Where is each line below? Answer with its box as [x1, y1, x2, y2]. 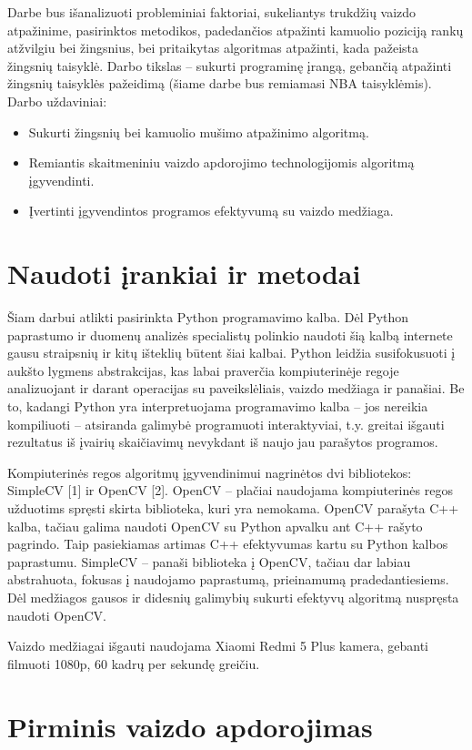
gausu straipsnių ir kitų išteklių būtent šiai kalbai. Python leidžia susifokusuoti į [7, 343, 456, 362]
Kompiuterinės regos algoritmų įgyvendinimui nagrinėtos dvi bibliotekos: [7, 462, 412, 481]
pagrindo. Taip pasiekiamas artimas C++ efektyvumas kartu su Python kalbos [7, 534, 448, 553]
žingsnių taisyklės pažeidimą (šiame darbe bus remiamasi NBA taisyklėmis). [7, 74, 432, 93]
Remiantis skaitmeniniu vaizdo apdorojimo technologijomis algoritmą [28, 153, 415, 172]
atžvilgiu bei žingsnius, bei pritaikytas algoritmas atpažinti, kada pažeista [7, 38, 419, 57]
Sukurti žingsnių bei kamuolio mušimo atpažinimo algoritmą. [28, 122, 369, 141]
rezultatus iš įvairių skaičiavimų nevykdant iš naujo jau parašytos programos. [7, 432, 438, 451]
